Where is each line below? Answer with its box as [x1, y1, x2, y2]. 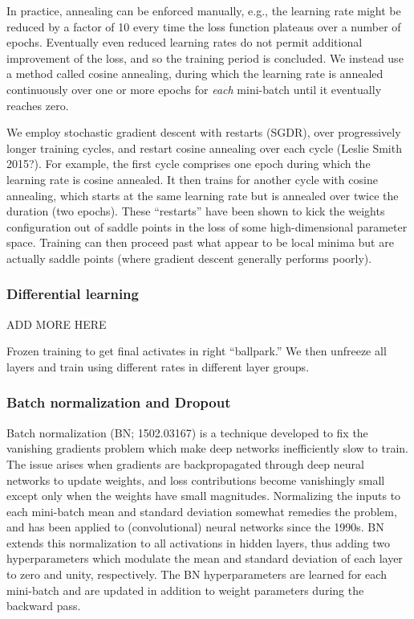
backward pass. [6, 597, 81, 614]
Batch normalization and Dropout [6, 392, 231, 412]
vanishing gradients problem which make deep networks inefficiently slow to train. [6, 440, 408, 457]
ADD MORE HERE [6, 315, 107, 332]
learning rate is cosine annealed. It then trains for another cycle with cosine [6, 170, 378, 187]
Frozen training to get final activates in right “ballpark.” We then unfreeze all [6, 342, 387, 359]
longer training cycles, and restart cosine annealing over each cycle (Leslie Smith [6, 139, 402, 156]
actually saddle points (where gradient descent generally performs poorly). [6, 249, 372, 266]
